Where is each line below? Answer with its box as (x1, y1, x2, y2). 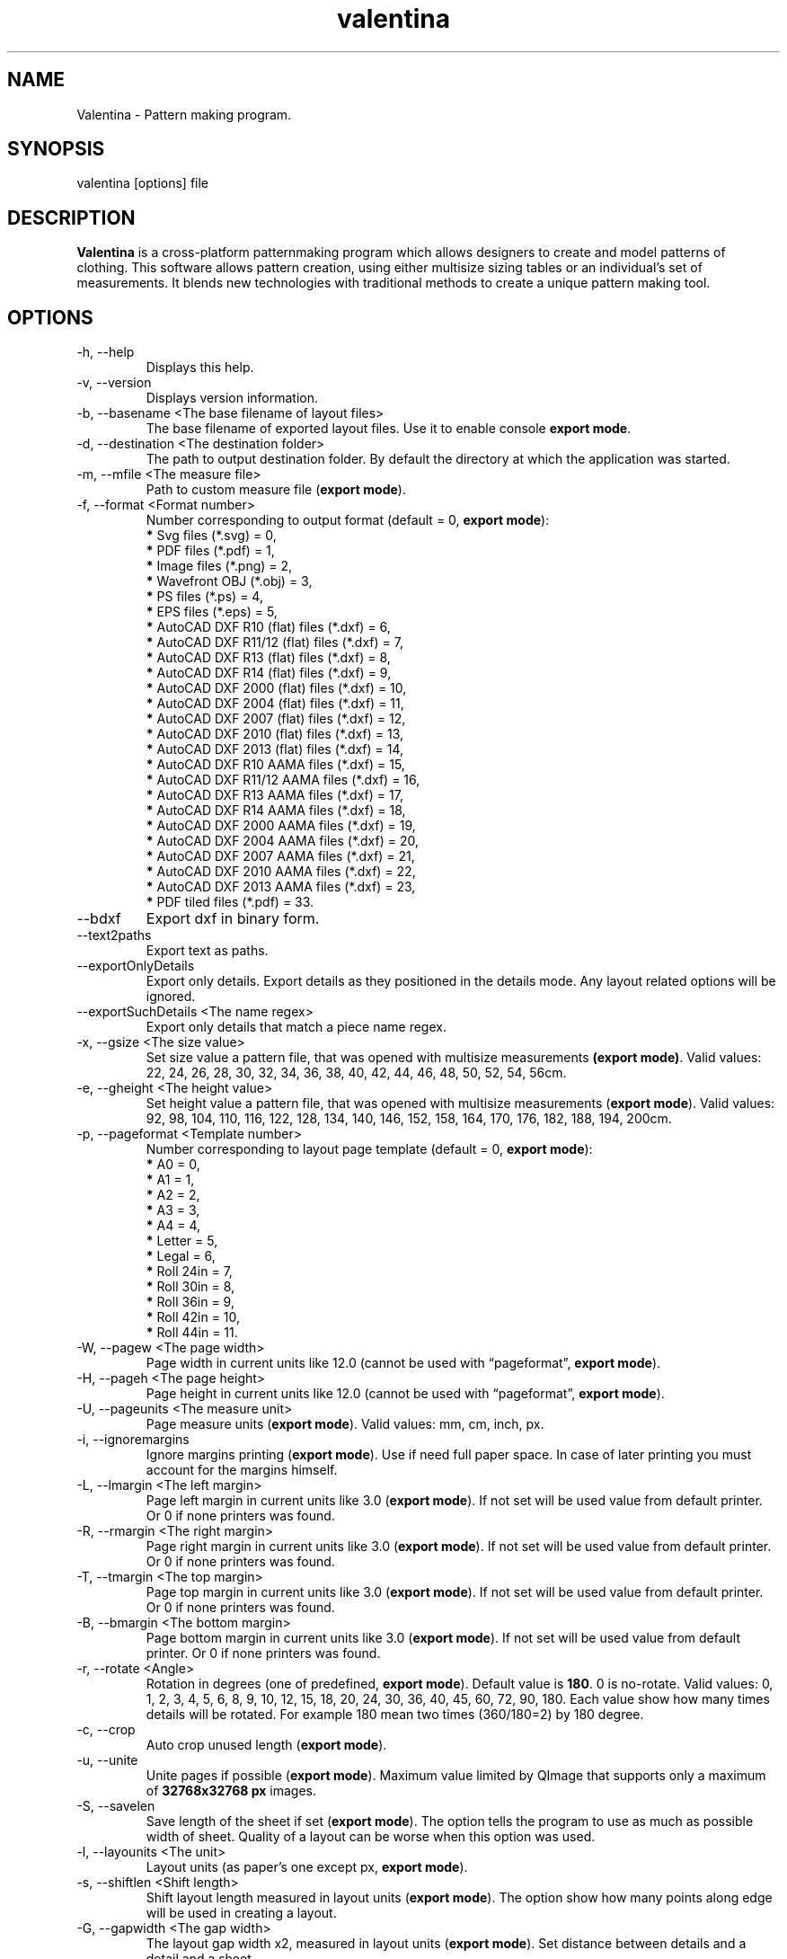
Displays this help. (146, 359, 254, 376)
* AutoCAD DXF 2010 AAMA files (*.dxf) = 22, (146, 864, 416, 880)
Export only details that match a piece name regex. (146, 1019, 447, 1035)
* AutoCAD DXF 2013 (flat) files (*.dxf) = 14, (146, 741, 404, 758)
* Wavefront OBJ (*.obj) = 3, (146, 573, 313, 589)
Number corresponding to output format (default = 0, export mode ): (146, 512, 550, 528)
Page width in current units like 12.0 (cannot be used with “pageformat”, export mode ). (146, 1355, 661, 1371)
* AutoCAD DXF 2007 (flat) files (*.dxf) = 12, (146, 711, 406, 727)
